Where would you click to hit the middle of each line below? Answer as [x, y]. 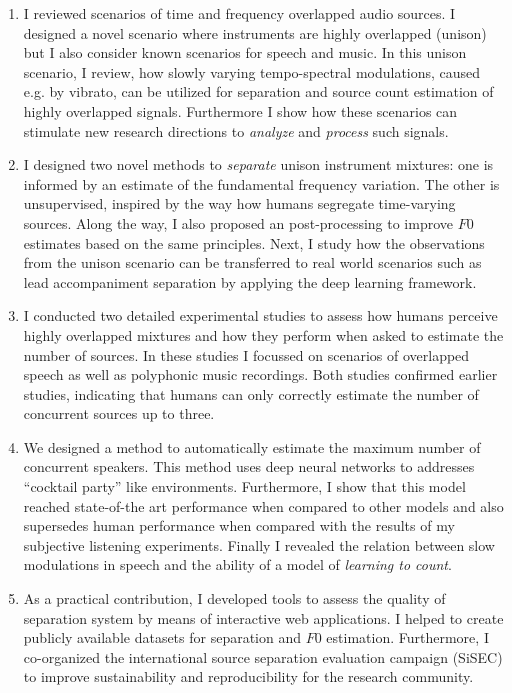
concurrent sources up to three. [119, 413]
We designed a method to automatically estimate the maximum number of [252, 446]
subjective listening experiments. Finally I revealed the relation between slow [259, 544]
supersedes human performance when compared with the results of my [239, 525]
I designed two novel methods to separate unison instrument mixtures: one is [258, 164]
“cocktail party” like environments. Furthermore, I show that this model [244, 486]
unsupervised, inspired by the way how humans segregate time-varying [239, 203]
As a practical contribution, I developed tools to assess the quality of [234, 598]
